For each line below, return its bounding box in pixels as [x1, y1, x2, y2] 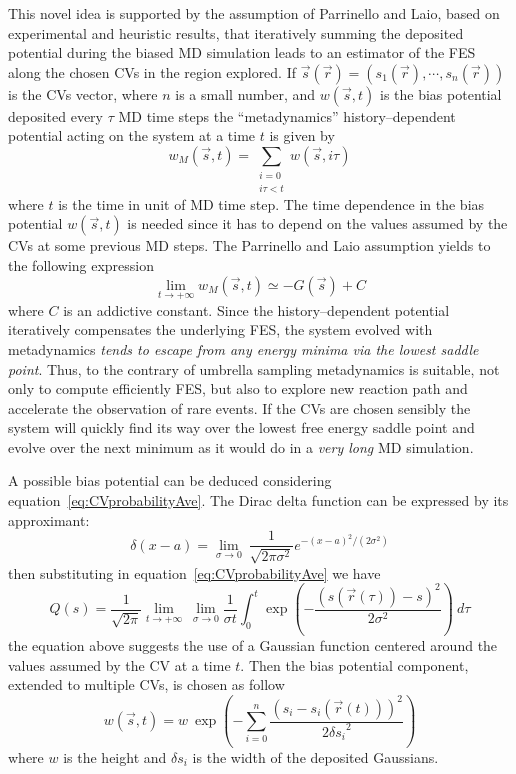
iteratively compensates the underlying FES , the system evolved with [8, 319, 433, 340]
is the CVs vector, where [8, 83, 158, 104]
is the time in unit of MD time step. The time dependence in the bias [58, 193, 485, 214]
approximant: [8, 509, 90, 530]
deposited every [8, 105, 104, 126]
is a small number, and [175, 83, 316, 104]
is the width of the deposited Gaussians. [192, 746, 439, 767]
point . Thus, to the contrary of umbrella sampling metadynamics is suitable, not [8, 358, 500, 379]
